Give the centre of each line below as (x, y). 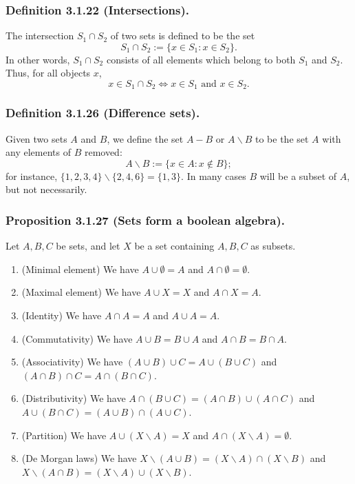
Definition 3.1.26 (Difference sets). (103, 113)
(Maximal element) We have (81, 292)
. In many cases (214, 175)
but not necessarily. (46, 189)
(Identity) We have (62, 315)
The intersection (40, 36)
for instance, (32, 175)
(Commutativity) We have (77, 338)
